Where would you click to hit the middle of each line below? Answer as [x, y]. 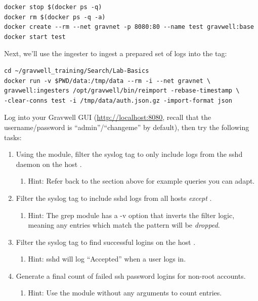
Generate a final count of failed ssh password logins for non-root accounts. [131, 275]
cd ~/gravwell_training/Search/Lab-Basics [77, 71]
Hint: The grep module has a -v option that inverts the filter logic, [131, 215]
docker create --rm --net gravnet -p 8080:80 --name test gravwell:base [129, 27]
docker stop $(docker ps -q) [53, 7]
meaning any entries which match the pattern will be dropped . [124, 225]
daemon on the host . [49, 164]
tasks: [13, 137]
